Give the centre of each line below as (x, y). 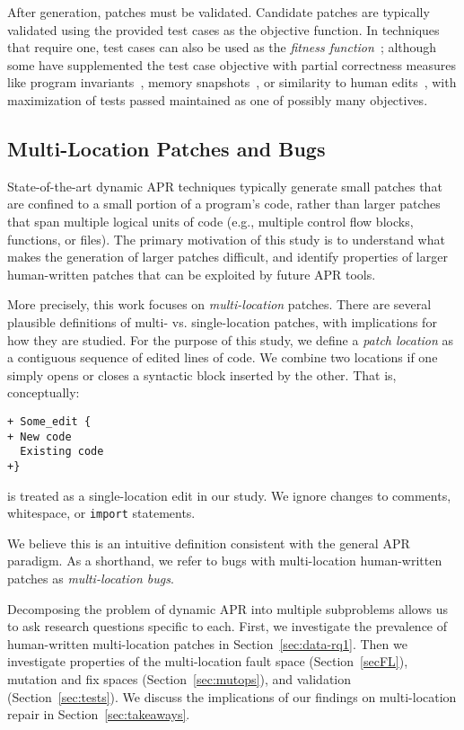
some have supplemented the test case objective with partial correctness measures (232, 64)
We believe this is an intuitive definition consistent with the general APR (209, 543)
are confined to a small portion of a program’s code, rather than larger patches (224, 204)
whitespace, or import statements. (101, 513)
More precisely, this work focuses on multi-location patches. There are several (219, 304)
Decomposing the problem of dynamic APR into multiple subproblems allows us (228, 608)
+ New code (39, 436)
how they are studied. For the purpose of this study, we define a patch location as (231, 339)
